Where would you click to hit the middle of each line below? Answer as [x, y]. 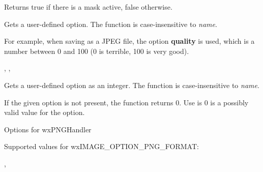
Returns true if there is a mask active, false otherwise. [88, 7]
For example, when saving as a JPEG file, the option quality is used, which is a [129, 41]
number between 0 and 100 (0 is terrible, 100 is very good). [97, 51]
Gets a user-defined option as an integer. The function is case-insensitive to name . [132, 85]
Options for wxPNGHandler [48, 129]
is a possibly [229, 102]
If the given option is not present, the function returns [89, 102]
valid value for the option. [45, 112]
